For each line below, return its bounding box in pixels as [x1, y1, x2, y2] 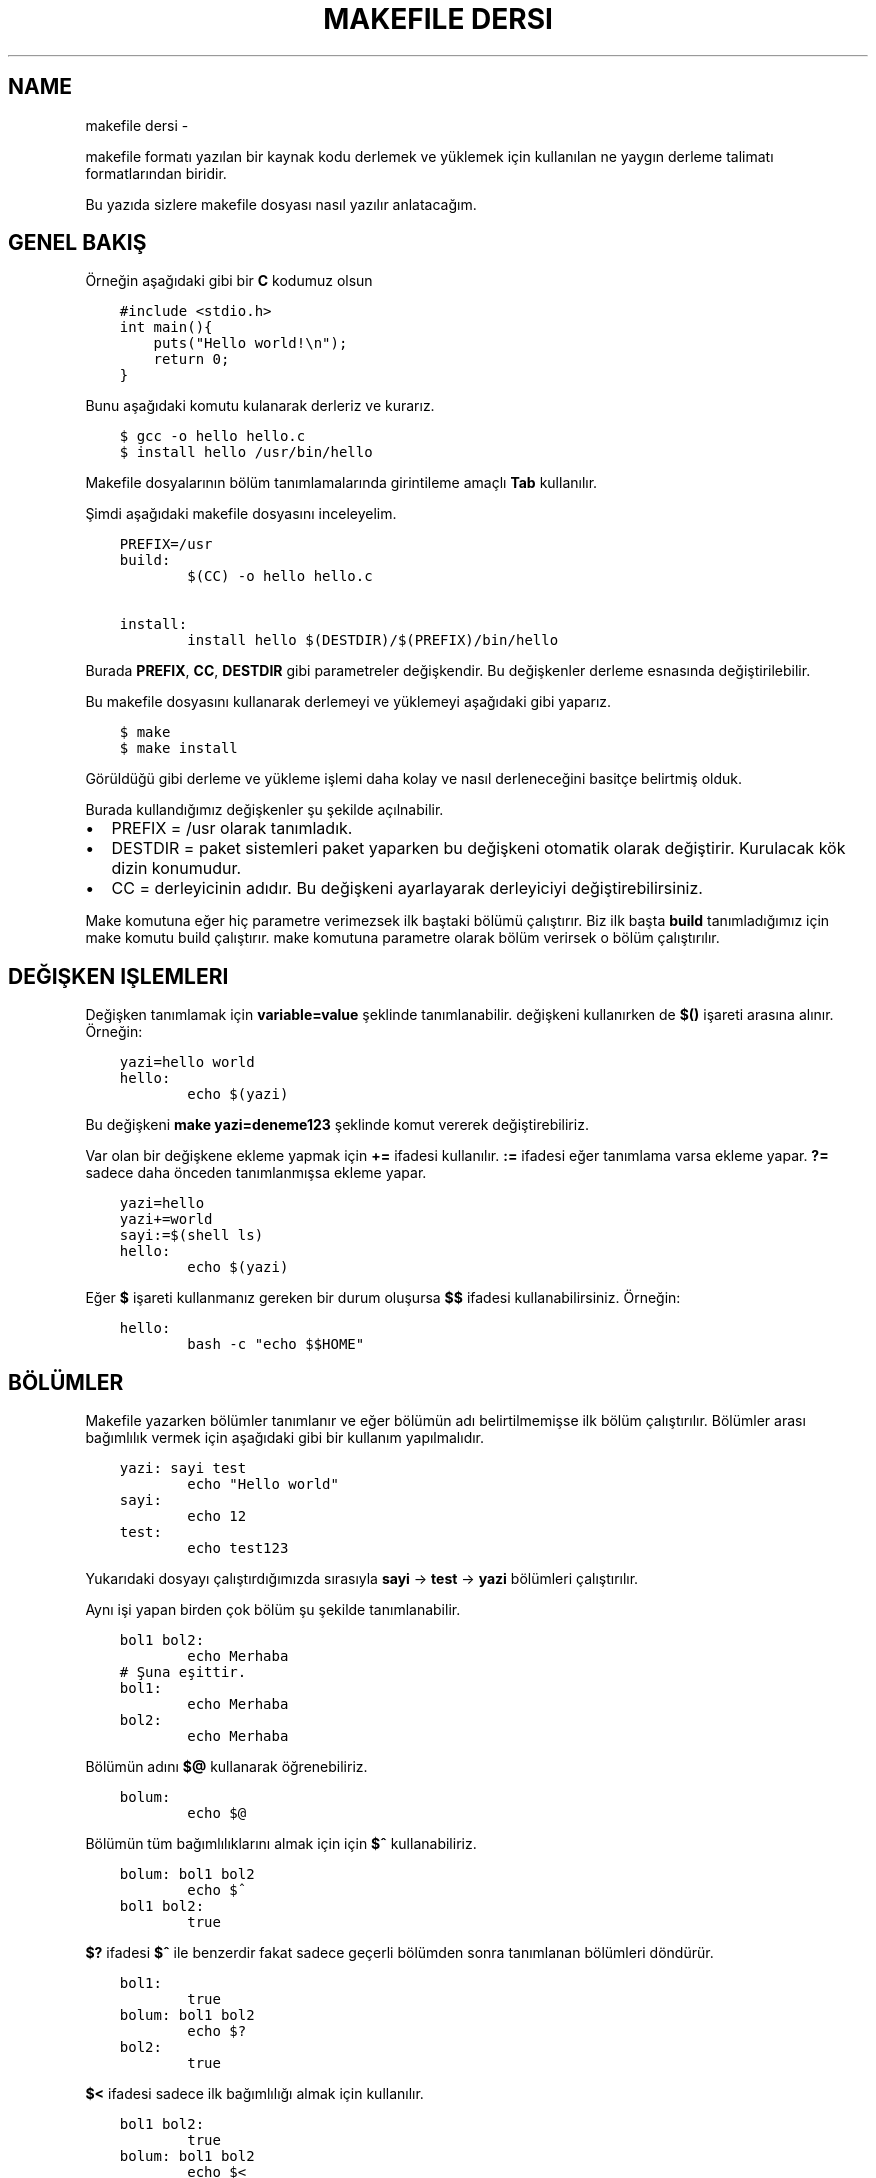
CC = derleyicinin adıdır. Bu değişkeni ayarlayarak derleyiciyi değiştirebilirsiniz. [111, 878, 703, 899]
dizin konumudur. [111, 858, 242, 879]
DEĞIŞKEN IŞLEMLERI [8, 963, 229, 989]
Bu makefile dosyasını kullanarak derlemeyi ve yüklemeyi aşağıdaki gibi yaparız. [85, 693, 612, 711]
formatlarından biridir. [85, 164, 227, 182]
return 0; [153, 351, 230, 368]
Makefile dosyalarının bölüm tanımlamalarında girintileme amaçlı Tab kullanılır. [85, 474, 598, 492]
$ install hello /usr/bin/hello [119, 444, 373, 461]
